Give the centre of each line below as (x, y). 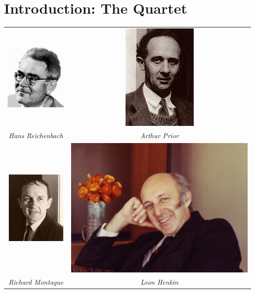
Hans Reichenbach (36, 135)
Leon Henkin (159, 282)
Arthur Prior (159, 135)
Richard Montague (36, 282)
